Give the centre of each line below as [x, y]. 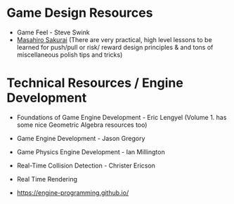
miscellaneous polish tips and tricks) [70, 55]
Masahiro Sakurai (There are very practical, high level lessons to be [114, 39]
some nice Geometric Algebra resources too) [82, 125]
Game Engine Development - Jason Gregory [81, 138]
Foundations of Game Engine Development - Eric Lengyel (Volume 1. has [122, 117]
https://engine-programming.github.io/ [73, 192]
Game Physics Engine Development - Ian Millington [91, 151]
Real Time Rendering [47, 179]
